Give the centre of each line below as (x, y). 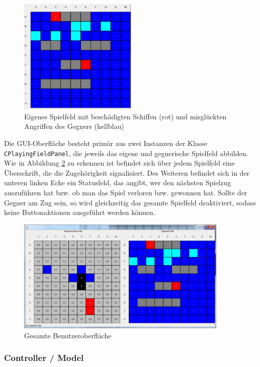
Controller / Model (44, 358)
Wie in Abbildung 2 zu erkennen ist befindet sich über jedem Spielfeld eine (119, 163)
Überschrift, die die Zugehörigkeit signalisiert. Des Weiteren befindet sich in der (127, 172)
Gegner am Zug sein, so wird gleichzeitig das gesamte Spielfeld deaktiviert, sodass (130, 202)
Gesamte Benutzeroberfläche (68, 335)
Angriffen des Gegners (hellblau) (74, 126)
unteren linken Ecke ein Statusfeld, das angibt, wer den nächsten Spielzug (118, 182)
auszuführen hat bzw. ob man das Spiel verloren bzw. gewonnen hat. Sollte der (126, 193)
